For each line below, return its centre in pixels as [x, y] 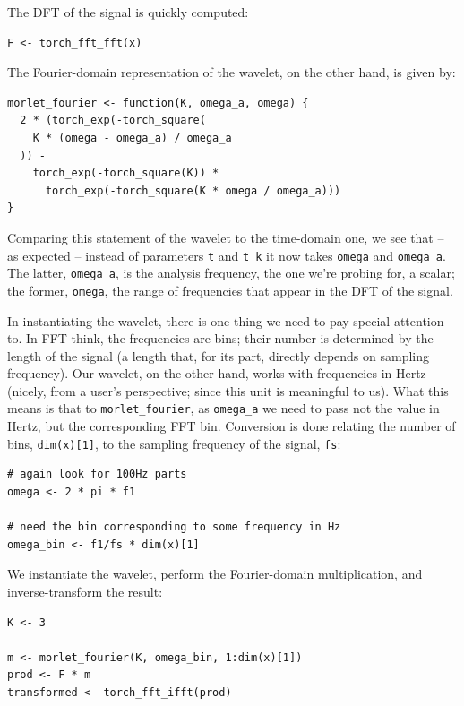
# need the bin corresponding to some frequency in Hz [174, 527]
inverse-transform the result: [85, 591]
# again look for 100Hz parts [97, 474]
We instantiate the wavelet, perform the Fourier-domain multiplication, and [215, 574]
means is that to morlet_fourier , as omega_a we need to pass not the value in [223, 408]
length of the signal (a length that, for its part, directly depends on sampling [219, 355]
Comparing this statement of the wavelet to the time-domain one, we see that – [226, 237]
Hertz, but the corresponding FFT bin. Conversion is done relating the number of [232, 426]
